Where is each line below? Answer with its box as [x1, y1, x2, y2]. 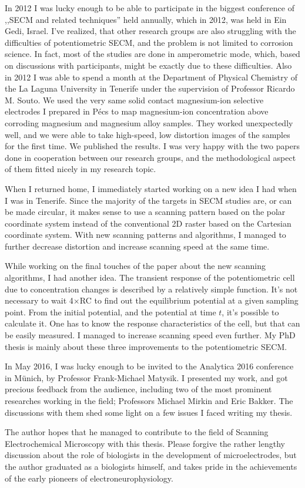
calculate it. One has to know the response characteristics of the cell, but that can [5, 317, 300, 329]
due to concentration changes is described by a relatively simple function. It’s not [5, 282, 298, 295]
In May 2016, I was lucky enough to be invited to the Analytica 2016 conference [5, 360, 294, 372]
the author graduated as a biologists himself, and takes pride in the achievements [5, 460, 297, 472]
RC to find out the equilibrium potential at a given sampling [79, 294, 299, 307]
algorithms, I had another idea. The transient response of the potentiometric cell [5, 271, 295, 284]
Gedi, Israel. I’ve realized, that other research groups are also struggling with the [5, 25, 296, 37]
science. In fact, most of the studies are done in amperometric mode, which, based [5, 48, 300, 60]
